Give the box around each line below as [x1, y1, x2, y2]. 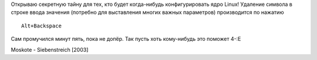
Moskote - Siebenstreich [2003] [11, 46, 89, 53]
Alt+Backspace [21, 22, 62, 29]
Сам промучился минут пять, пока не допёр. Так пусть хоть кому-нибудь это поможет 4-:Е [11, 36, 241, 43]
